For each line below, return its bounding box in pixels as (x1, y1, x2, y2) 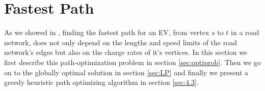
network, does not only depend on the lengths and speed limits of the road (4, 37, 237, 47)
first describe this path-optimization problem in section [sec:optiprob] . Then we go (4, 56, 261, 67)
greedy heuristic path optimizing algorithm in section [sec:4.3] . (4, 77, 199, 87)
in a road (231, 27, 259, 38)
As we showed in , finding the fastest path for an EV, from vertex (4, 27, 209, 38)
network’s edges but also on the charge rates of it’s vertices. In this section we (4, 47, 248, 57)
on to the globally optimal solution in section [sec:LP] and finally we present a (4, 67, 249, 77)
